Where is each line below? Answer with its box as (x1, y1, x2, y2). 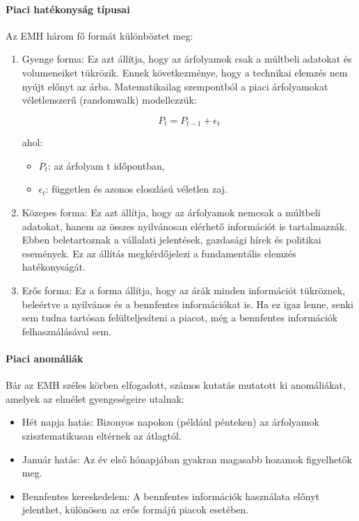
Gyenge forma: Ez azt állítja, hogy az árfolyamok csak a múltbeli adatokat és (22, 51, 352, 66)
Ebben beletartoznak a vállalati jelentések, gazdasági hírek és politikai (22, 232, 321, 247)
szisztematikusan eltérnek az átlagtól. (22, 428, 182, 442)
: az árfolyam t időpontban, (47, 158, 165, 173)
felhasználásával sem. (22, 323, 111, 338)
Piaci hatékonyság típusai (6, 1, 130, 16)
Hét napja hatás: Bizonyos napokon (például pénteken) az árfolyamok (22, 415, 319, 429)
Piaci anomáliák (6, 351, 83, 365)
